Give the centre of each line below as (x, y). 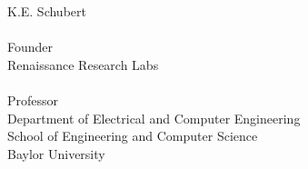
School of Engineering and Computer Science (133, 136)
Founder (30, 47)
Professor (33, 99)
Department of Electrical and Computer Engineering (154, 118)
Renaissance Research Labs (83, 64)
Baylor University (56, 153)
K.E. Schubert (47, 11)
